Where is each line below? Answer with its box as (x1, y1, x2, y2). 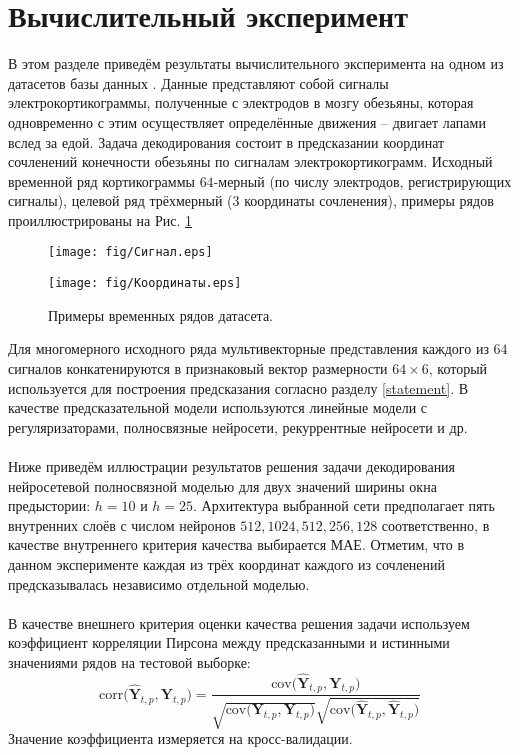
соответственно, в (381, 514, 490, 535)
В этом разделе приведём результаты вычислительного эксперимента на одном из (8, 53, 504, 74)
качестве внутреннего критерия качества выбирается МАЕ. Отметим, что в (8, 534, 465, 555)
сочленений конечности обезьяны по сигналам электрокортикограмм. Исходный (8, 151, 493, 172)
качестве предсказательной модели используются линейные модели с (8, 397, 428, 418)
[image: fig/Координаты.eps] (48, 276, 242, 291)
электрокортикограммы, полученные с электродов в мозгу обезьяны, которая (8, 92, 474, 113)
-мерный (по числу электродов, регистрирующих (213, 170, 512, 191)
